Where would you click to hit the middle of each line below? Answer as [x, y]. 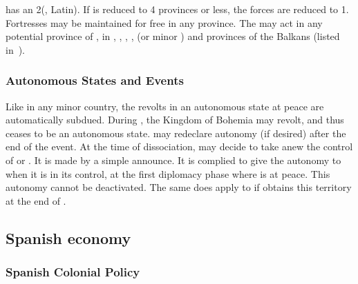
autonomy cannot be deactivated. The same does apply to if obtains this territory [179, 187]
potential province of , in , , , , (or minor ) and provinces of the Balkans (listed [173, 36]
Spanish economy [68, 237]
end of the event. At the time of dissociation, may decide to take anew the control [179, 146]
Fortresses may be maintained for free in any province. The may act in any [164, 22]
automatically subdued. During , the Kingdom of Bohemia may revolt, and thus [175, 120]
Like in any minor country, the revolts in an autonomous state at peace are [165, 106]
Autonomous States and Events [95, 80]
